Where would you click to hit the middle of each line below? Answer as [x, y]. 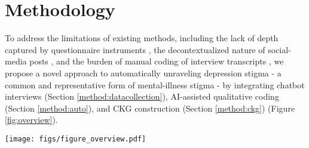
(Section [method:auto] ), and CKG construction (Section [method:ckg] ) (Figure [150, 108]
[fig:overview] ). [31, 120]
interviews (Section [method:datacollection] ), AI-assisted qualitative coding [142, 96]
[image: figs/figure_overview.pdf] [76, 139]
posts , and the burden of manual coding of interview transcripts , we [157, 61]
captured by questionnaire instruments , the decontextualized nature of [135, 49]
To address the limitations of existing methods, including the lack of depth [142, 38]
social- [279, 49]
